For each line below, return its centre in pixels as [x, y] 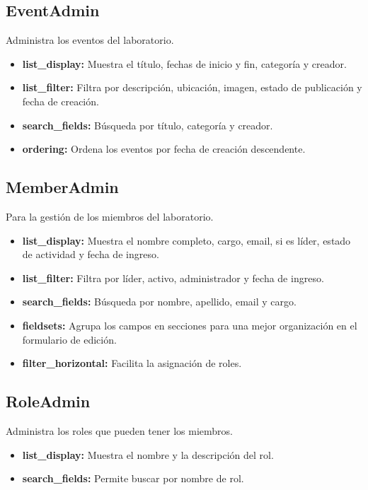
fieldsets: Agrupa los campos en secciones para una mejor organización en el [190, 325]
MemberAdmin [62, 187]
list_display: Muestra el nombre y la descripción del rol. [148, 454]
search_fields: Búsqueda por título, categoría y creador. [148, 125]
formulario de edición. [69, 339]
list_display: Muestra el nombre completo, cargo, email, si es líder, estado [186, 240]
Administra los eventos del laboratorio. [90, 40]
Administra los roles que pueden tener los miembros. [119, 430]
